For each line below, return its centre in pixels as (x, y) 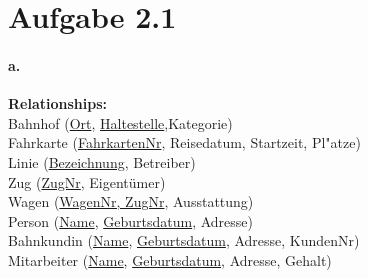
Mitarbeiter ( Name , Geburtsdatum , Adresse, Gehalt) (170, 259)
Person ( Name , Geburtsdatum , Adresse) (130, 220)
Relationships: (58, 103)
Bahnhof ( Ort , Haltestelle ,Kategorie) (120, 122)
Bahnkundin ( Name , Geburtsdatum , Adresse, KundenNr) (184, 240)
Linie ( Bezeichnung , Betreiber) (102, 161)
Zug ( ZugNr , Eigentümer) (87, 181)
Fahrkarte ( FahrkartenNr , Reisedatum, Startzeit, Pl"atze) (184, 142)
